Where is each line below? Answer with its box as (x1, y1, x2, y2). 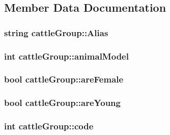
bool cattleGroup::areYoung (4, 96, 121, 109)
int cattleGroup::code (4, 120, 94, 132)
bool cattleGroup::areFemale (4, 73, 124, 86)
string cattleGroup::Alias (4, 26, 108, 39)
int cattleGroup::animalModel (4, 49, 129, 62)
